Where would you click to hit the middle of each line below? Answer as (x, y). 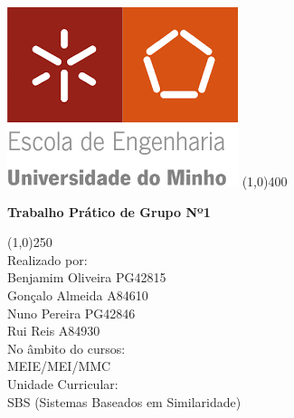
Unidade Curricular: (63, 383)
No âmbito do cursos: (66, 348)
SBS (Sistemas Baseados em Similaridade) (124, 401)
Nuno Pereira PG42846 (71, 313)
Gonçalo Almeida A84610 (78, 294)
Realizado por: (47, 259)
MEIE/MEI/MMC (59, 366)
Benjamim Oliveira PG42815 (87, 277)
